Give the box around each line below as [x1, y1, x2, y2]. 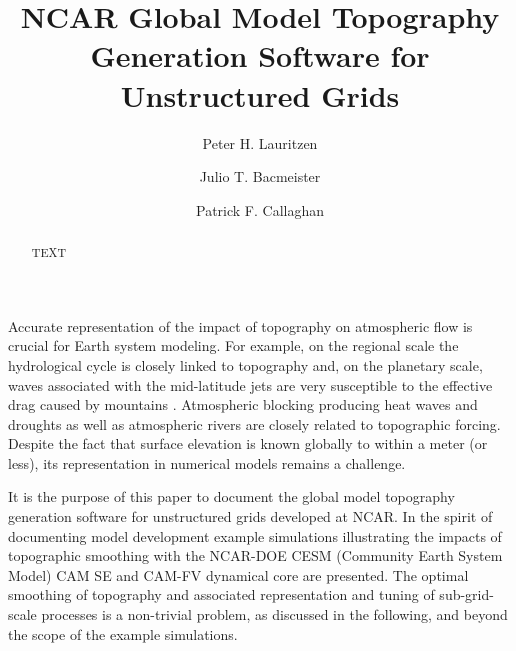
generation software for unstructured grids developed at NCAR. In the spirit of [8, 506, 493, 527]
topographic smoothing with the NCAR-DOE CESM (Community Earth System [8, 545, 503, 566]
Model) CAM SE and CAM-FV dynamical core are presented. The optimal [8, 564, 469, 585]
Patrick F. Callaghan [195, 199, 324, 220]
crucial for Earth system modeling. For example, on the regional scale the [8, 335, 459, 356]
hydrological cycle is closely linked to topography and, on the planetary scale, [8, 354, 483, 375]
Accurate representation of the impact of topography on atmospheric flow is [8, 315, 473, 336]
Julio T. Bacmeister [199, 166, 321, 187]
